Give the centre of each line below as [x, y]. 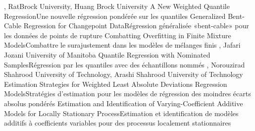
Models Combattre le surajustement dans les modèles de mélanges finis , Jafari [122, 45]
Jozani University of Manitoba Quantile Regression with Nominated [107, 54]
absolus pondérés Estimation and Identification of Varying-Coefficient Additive [124, 103]
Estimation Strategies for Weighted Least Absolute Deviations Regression [116, 84]
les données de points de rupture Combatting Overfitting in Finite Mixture [118, 35]
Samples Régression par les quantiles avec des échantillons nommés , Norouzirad [125, 64]
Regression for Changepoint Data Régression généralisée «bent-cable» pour [136, 26]
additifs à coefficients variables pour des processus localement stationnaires [118, 123]
